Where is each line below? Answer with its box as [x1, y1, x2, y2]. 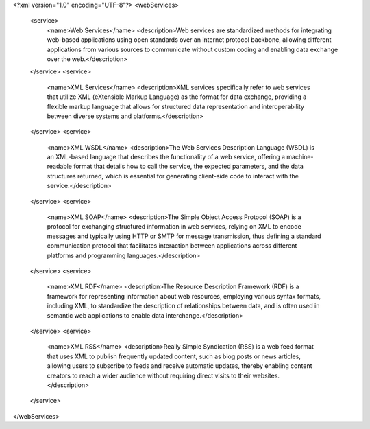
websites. [252, 371, 280, 380]
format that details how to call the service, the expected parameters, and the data [73, 162, 304, 171]
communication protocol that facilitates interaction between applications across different [47, 242, 297, 250]
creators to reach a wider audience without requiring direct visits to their [47, 371, 251, 380]
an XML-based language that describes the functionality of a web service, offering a [47, 153, 286, 161]
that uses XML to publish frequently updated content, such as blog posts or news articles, [47, 352, 301, 360]
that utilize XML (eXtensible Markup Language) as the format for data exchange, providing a [47, 93, 307, 101]
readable [47, 162, 72, 171]
